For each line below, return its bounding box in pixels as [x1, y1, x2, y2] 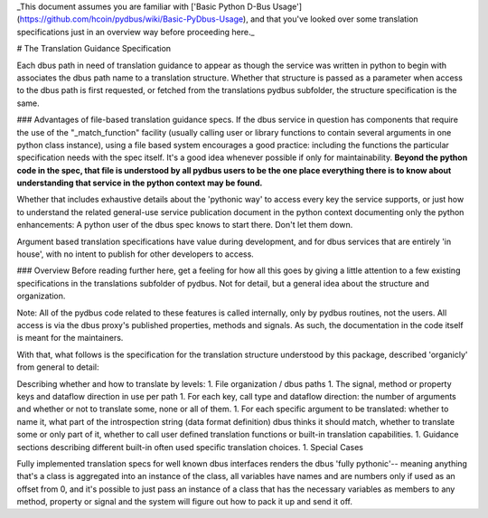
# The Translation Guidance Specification [16, 43, 172, 54]
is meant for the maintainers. [16, 333, 124, 344]
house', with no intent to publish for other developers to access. [16, 249, 255, 259]
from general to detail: [16, 362, 99, 372]
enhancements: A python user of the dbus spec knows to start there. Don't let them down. [16, 220, 353, 231]
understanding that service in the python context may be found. [16, 177, 263, 189]
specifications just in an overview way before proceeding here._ [16, 26, 255, 37]
